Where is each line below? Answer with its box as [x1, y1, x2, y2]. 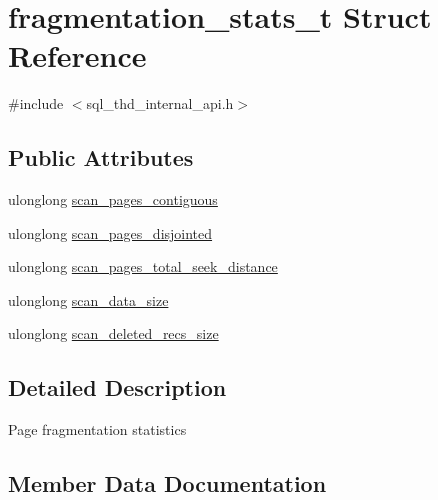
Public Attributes [8, 142, 194, 173]
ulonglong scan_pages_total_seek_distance [8, 256, 278, 277]
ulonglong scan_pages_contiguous [8, 189, 218, 210]
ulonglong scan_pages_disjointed [8, 222, 213, 243]
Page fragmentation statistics [8, 419, 187, 440]
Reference [8, 35, 147, 76]
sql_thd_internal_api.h [86, 93, 234, 114]
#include [8, 93, 64, 114]
